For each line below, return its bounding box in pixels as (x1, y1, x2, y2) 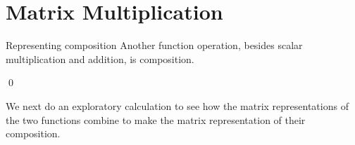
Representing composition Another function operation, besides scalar (6, 38, 303, 53)
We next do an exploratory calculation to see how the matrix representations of (6, 98, 349, 113)
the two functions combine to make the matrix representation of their (6, 112, 306, 127)
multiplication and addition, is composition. (6, 51, 194, 66)
